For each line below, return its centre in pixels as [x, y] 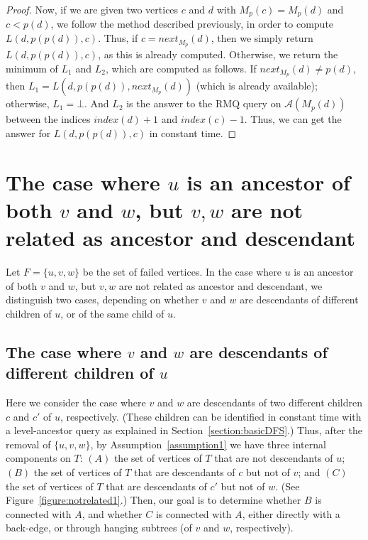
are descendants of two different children [275, 403]
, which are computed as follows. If [181, 68]
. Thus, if [118, 38]
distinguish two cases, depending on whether [102, 299]
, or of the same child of [112, 313]
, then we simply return [262, 38]
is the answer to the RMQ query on [204, 103]
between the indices [48, 119]
